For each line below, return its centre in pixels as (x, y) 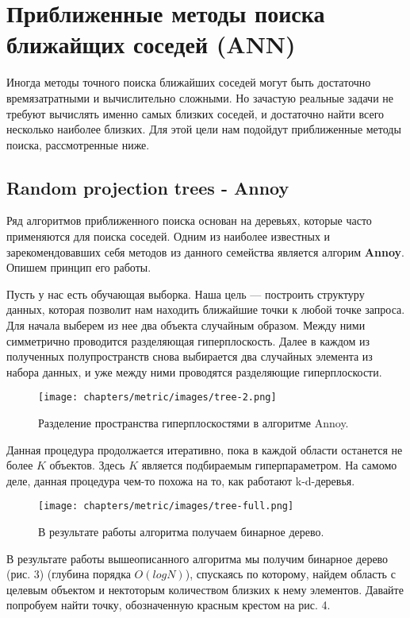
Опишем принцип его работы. (79, 267)
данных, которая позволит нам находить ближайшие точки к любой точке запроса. (206, 309)
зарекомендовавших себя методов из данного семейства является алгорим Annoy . (205, 251)
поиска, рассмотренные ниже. (78, 144)
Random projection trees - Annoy (148, 187)
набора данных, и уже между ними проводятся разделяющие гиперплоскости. (194, 371)
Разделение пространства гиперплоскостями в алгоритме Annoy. (194, 423)
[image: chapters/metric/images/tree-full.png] (166, 506)
